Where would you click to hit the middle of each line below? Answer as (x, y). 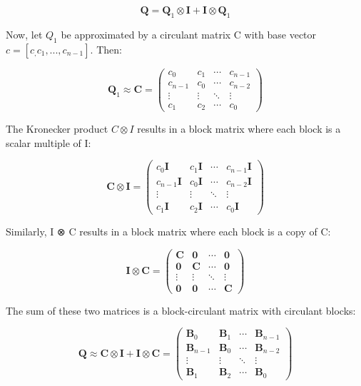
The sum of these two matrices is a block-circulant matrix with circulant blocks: (181, 310)
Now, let (24, 34)
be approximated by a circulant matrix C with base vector (189, 34)
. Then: (106, 49)
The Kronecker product (57, 129)
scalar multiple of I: (49, 142)
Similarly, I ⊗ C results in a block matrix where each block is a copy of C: (168, 231)
